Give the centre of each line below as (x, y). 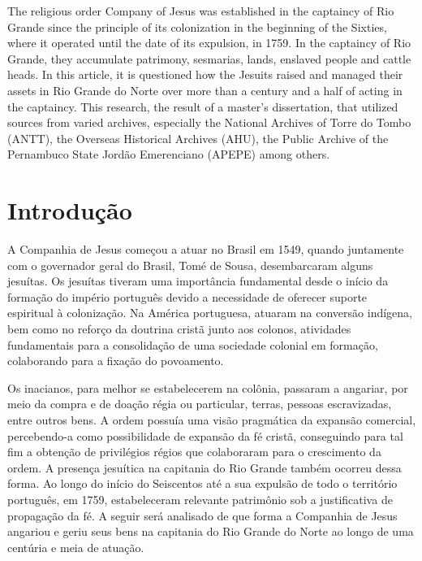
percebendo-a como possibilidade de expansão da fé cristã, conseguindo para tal (205, 435)
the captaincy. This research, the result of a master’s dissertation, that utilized (203, 106)
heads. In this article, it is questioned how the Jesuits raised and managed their (205, 74)
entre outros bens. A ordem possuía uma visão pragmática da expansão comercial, (212, 420)
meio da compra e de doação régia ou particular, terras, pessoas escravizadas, (200, 404)
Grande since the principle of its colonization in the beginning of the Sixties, (197, 26)
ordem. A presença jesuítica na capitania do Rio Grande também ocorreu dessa (205, 467)
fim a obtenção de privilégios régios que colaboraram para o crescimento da (194, 452)
